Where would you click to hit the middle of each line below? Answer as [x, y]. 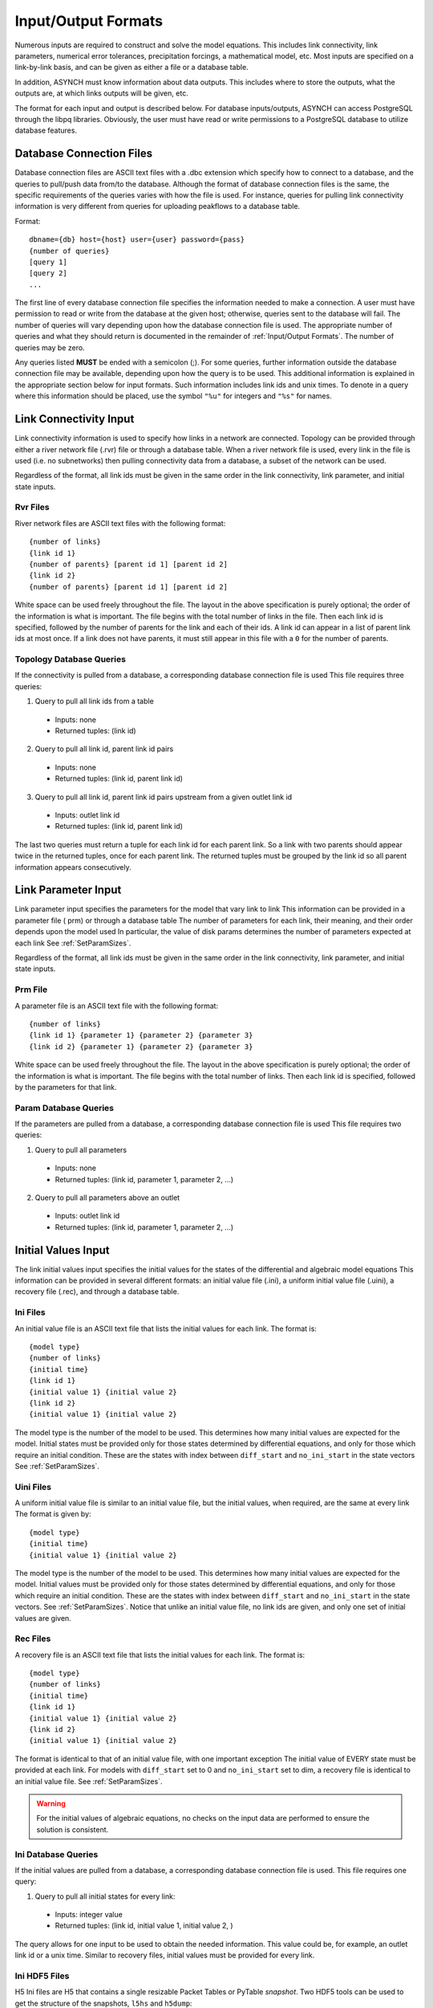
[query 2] [48, 273]
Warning [51, 1804]
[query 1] [48, 262]
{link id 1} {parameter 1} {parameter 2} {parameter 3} [141, 1035]
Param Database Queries [64, 1108]
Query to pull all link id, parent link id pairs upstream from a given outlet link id [164, 797]
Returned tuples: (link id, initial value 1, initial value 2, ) [144, 1926]
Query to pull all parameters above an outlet [107, 1198]
